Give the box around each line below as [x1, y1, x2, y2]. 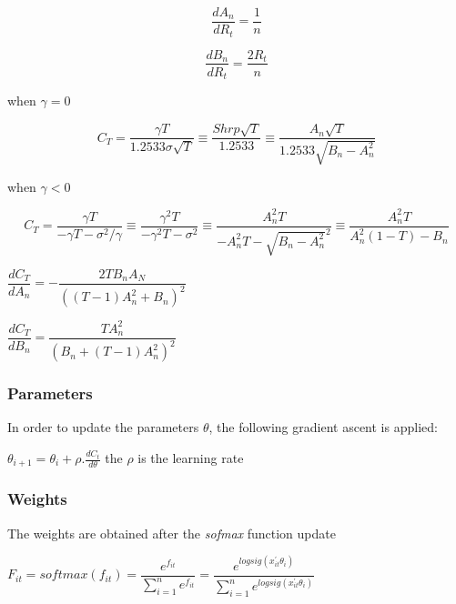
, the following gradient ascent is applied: [208, 418, 438, 437]
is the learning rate [137, 448, 244, 468]
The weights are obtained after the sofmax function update [7, 523, 336, 542]
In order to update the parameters [7, 418, 199, 437]
